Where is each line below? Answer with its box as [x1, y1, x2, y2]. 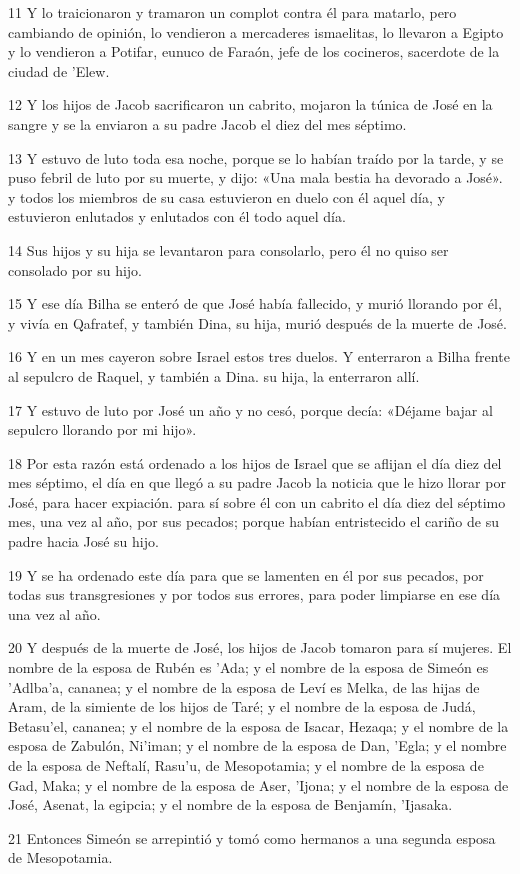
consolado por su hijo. [8, 259, 142, 280]
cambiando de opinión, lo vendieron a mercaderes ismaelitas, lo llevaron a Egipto [8, 21, 504, 42]
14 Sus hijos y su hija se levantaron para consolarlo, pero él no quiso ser [8, 239, 449, 260]
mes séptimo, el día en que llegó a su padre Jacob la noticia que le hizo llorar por [8, 472, 506, 493]
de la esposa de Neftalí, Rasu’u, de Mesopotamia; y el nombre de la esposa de [8, 755, 484, 775]
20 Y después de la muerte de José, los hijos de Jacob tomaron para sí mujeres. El [8, 637, 512, 658]
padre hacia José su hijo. [8, 531, 159, 552]
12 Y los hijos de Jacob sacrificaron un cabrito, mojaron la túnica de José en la [8, 94, 493, 115]
